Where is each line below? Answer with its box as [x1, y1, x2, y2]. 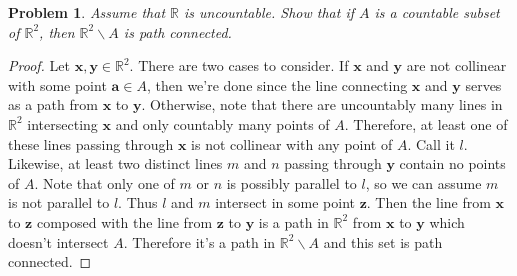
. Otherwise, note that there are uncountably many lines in [141, 94, 503, 115]
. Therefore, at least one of [344, 113, 508, 134]
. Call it [407, 133, 455, 154]
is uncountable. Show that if [184, 2, 354, 22]
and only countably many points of [115, 113, 330, 134]
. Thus [118, 192, 158, 213]
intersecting [27, 113, 98, 134]
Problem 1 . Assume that [8, 2, 166, 22]
